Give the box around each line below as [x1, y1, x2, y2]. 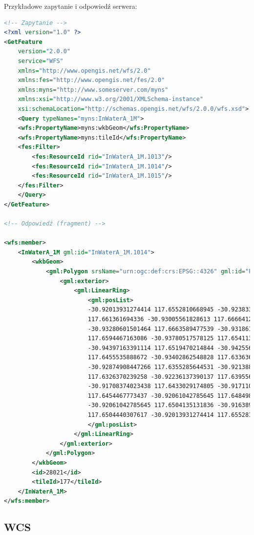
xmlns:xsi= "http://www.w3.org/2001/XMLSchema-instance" [18, 96, 204, 103]
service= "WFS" [18, 57, 63, 64]
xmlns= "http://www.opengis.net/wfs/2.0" [18, 67, 151, 74]
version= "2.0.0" [18, 48, 71, 55]
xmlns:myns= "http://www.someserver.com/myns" [18, 86, 169, 93]
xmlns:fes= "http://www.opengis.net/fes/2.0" [18, 77, 165, 84]
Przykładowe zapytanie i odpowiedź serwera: [4, 1, 137, 11]
